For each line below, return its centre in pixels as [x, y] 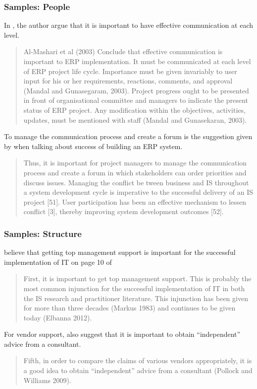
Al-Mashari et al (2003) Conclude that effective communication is [123, 51]
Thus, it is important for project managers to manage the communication [135, 163]
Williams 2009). [47, 380]
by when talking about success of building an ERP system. [93, 146]
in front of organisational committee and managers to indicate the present [136, 100]
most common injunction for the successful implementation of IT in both [134, 288]
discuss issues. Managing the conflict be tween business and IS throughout [136, 182]
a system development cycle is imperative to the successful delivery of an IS [138, 192]
